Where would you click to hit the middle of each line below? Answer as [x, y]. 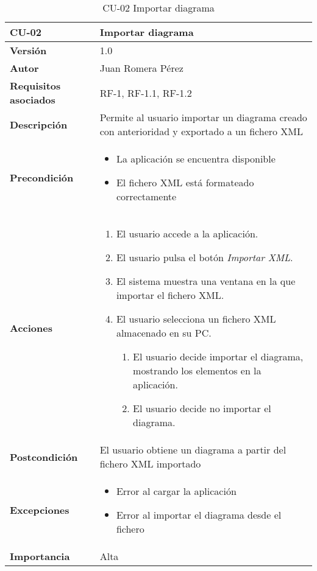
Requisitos [35, 86]
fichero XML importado [150, 464]
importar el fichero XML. [170, 295]
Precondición [42, 177]
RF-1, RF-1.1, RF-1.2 [146, 93]
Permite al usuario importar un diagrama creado [203, 117]
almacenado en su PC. [164, 333]
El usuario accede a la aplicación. [187, 233]
